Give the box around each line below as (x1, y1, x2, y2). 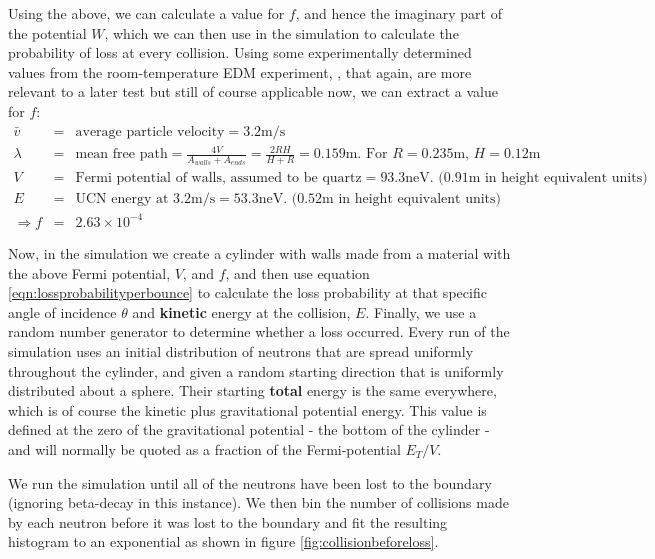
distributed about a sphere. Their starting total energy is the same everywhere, (8, 380, 497, 401)
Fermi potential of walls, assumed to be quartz (75, 171, 362, 186)
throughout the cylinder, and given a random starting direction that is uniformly (8, 360, 504, 381)
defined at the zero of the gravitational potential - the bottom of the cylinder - (8, 419, 490, 440)
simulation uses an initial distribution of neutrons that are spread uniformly (8, 340, 474, 361)
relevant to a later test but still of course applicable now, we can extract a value (8, 81, 498, 102)
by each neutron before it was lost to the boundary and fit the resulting (8, 511, 448, 532)
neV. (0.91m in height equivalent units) (405, 171, 648, 186)
